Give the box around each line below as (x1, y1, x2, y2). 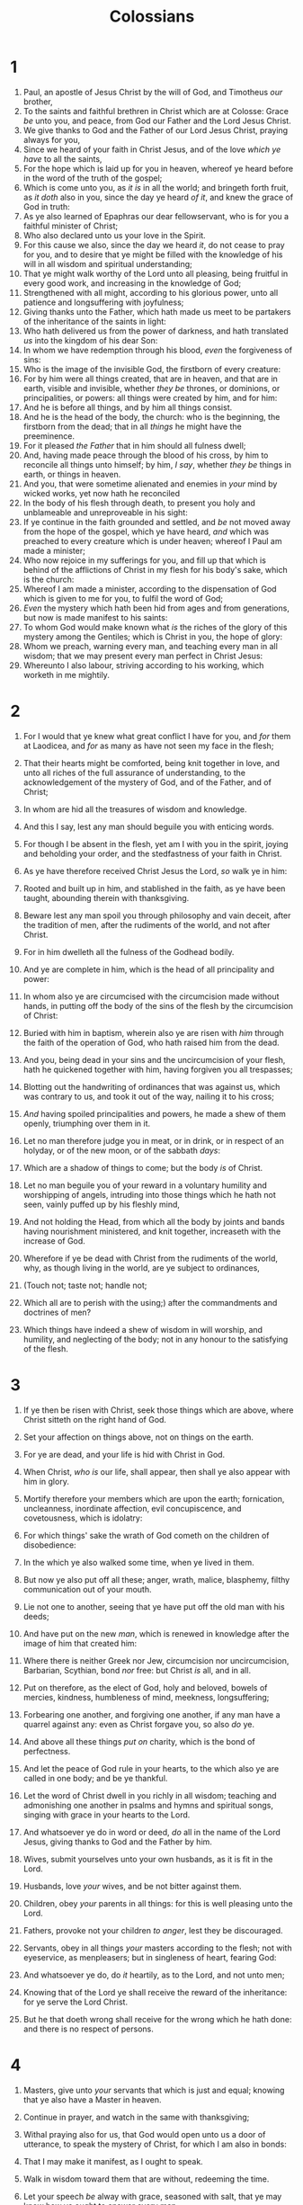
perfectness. (22, 1745, 71, 1756)
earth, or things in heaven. (22, 469, 121, 479)
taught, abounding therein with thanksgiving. (22, 892, 190, 903)
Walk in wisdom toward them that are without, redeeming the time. (22, 2174, 270, 2184)
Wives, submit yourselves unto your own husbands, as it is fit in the (22, 1853, 273, 1864)
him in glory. (22, 1476, 70, 1486)
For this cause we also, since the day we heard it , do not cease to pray (22, 239, 286, 250)
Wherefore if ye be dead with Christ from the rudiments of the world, (22, 1253, 278, 1263)
